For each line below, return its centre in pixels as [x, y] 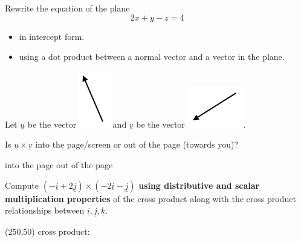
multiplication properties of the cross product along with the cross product [150, 198]
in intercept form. [52, 36]
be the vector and [77, 124]
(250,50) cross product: [47, 231]
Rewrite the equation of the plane [67, 8]
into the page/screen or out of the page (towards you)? [137, 144]
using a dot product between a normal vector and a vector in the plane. [152, 57]
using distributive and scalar [199, 185]
